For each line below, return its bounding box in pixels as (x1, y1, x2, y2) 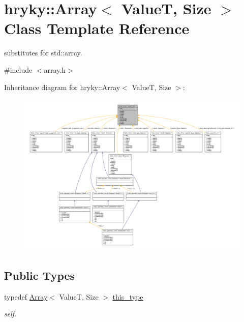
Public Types (4, 267, 75, 283)
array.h (44, 64, 66, 75)
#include (4, 64, 33, 75)
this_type (112, 291, 143, 302)
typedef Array (4, 291, 48, 302)
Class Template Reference (4, 18, 190, 39)
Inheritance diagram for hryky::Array (4, 81, 120, 92)
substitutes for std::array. (4, 47, 82, 58)
